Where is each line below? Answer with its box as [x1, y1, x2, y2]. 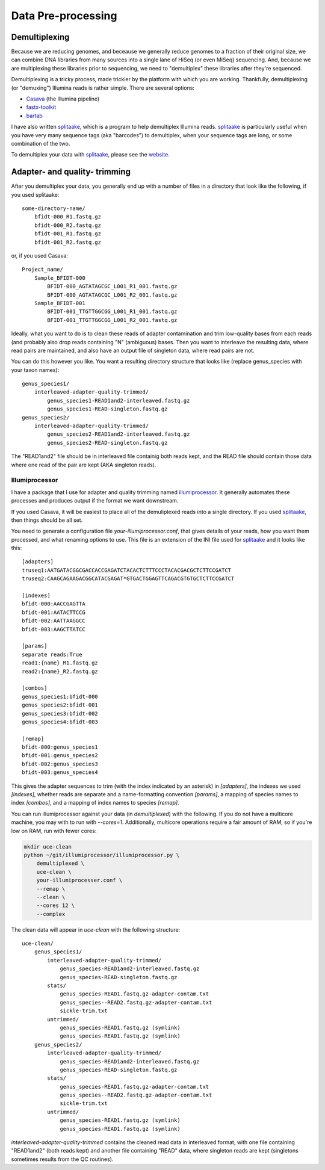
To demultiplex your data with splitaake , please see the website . [11, 151, 170, 158]
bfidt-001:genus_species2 [22, 752, 99, 759]
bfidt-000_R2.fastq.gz [34, 221, 102, 229]
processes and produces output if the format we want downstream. [11, 497, 179, 504]
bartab [26, 112, 43, 119]
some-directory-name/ [22, 205, 85, 212]
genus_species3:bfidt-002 [22, 710, 99, 717]
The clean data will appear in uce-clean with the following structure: [11, 926, 181, 933]
